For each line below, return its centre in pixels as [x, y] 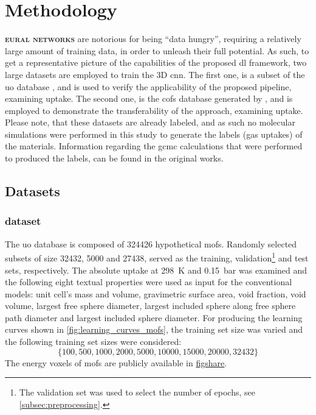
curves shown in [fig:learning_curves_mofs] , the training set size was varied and [154, 329]
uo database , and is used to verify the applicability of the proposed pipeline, [148, 86]
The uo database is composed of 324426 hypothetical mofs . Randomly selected [151, 243]
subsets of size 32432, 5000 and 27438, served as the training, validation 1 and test [157, 257]
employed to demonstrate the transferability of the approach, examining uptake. [154, 110]
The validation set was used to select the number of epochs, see [137, 392]
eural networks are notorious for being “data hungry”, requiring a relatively [153, 39]
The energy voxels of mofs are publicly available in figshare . [116, 362]
